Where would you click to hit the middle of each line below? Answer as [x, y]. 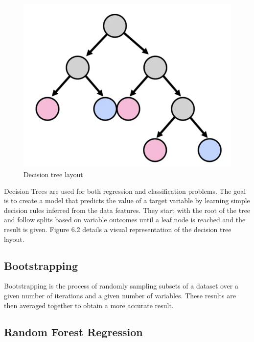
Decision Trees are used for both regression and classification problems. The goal [125, 191]
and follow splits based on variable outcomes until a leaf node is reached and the [125, 220]
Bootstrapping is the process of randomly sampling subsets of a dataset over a [121, 286]
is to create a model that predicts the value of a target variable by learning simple [127, 200]
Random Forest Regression [73, 331]
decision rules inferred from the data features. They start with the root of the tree [127, 210]
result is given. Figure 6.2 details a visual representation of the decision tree [118, 229]
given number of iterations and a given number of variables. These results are [120, 295]
